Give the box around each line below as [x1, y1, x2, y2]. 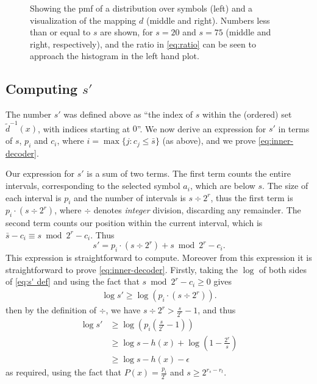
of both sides [259, 263, 307, 276]
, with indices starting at [38, 122, 130, 135]
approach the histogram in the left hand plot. [30, 49, 199, 62]
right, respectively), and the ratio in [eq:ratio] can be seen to [30, 37, 256, 50]
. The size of [262, 179, 308, 192]
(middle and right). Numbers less [146, 13, 270, 26]
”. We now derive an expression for [137, 122, 266, 135]
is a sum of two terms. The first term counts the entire [87, 167, 291, 180]
